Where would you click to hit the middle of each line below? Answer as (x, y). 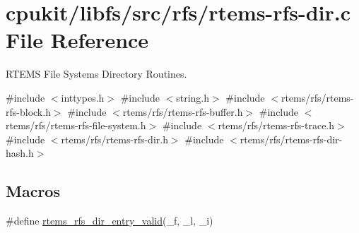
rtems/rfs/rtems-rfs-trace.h (276, 125)
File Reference (77, 40)
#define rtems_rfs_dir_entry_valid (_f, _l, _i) (110, 221)
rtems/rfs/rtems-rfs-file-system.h (76, 125)
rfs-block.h (28, 111)
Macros (33, 191)
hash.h (20, 153)
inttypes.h (83, 97)
